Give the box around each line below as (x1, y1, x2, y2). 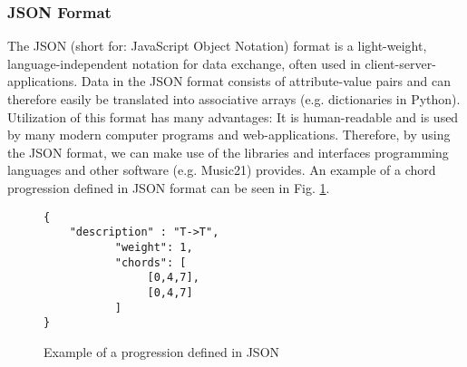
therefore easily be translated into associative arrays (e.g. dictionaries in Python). (7, 90, 461, 108)
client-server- (365, 53, 436, 72)
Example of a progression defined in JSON (44, 342, 280, 361)
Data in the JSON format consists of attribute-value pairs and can (81, 72, 451, 91)
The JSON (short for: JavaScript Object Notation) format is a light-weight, (7, 36, 427, 55)
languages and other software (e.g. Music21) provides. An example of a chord (7, 160, 436, 179)
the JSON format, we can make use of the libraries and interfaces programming (7, 142, 449, 161)
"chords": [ (114, 256, 187, 269)
